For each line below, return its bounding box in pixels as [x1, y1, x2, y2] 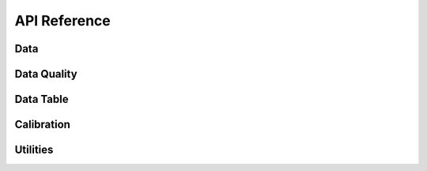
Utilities [14, 143, 54, 157]
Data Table [14, 93, 69, 106]
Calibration [14, 118, 71, 131]
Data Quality [14, 67, 78, 81]
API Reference [14, 12, 111, 29]
